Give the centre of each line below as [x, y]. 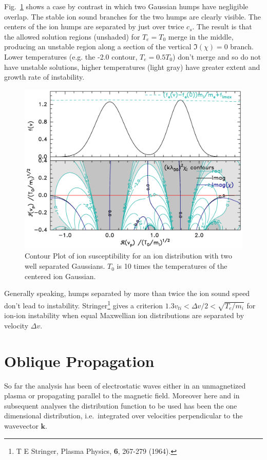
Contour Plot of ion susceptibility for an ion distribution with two [128, 256]
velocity [16, 325]
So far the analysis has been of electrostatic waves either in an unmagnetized [125, 385]
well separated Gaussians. [65, 266]
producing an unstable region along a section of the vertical [98, 47]
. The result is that [222, 26]
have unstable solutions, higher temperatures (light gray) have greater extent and [132, 67]
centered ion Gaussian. [60, 276]
